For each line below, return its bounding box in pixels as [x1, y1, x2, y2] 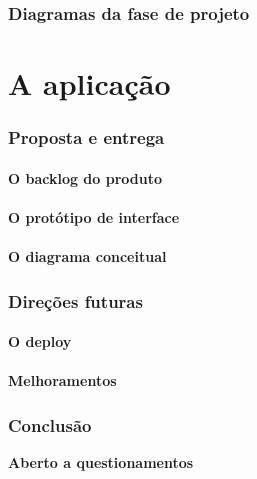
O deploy [8, 331, 72, 352]
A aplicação [8, 63, 171, 104]
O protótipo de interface [8, 206, 180, 227]
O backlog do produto [8, 167, 162, 188]
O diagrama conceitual [8, 246, 167, 267]
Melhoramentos [8, 370, 117, 391]
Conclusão [8, 412, 92, 437]
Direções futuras [8, 288, 143, 313]
